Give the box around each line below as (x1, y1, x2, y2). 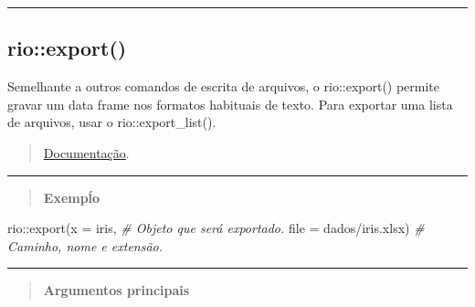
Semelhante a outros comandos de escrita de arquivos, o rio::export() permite (7, 77, 440, 96)
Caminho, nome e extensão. (7, 236, 164, 255)
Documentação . (43, 143, 130, 162)
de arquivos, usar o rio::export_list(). (7, 112, 216, 132)
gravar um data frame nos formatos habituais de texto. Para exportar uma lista (7, 94, 453, 113)
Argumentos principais (43, 281, 190, 300)
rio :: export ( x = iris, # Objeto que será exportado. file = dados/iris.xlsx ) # (7, 218, 425, 238)
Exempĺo (43, 187, 100, 206)
